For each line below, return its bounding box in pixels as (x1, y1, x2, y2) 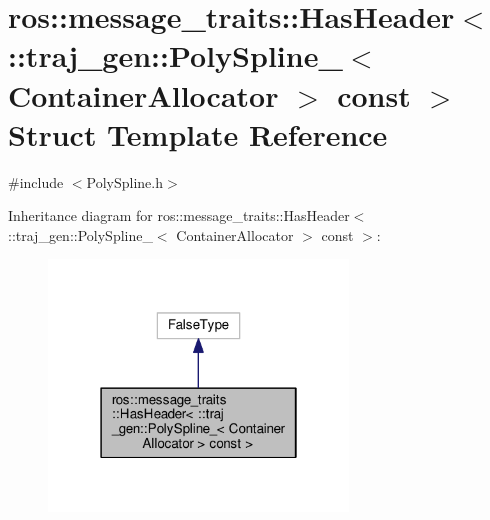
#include (8, 171, 64, 192)
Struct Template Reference (8, 113, 388, 154)
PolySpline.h (86, 171, 164, 192)
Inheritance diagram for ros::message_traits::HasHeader (8, 205, 350, 226)
